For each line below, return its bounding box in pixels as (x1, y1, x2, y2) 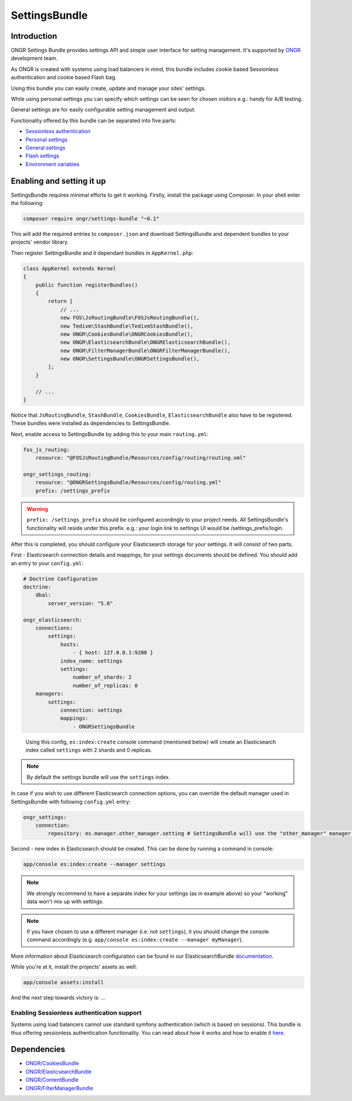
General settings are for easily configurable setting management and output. (11, 106, 196, 113)
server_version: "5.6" (48, 600, 114, 607)
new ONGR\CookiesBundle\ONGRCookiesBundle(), (60, 330, 194, 337)
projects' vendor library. (11, 238, 69, 246)
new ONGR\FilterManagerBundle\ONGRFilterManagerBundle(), (60, 347, 231, 354)
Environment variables (25, 160, 80, 167)
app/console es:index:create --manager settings (23, 861, 166, 868)
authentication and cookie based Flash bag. (11, 74, 117, 81)
